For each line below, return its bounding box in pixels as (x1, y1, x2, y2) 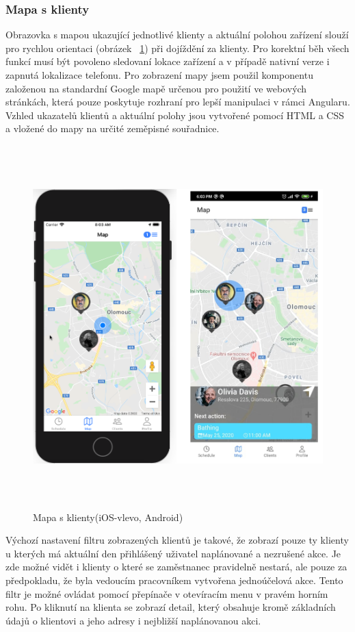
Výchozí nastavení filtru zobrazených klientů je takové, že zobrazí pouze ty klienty (5, 533, 349, 547)
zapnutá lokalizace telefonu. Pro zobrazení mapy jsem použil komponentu (5, 68, 313, 81)
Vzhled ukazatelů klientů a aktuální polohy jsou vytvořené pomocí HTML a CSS (5, 108, 345, 122)
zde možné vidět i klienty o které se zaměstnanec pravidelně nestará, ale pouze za (5, 559, 347, 574)
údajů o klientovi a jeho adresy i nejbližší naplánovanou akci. (5, 613, 261, 627)
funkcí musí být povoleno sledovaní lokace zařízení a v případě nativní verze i (5, 54, 330, 68)
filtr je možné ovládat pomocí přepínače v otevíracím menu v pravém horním (5, 586, 328, 601)
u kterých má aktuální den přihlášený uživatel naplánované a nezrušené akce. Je (5, 546, 341, 560)
